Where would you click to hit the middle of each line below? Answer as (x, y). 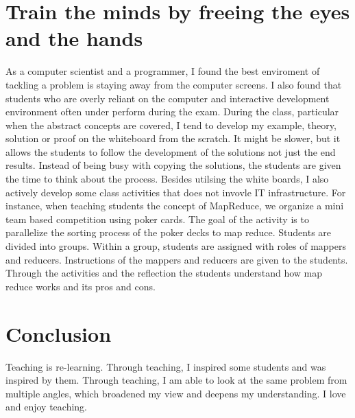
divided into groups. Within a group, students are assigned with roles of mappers (176, 246)
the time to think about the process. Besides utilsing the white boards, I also (167, 179)
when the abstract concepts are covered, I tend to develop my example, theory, (171, 125)
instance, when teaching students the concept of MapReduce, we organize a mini (175, 206)
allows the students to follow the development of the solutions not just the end (171, 151)
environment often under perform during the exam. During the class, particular (172, 112)
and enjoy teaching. (47, 407)
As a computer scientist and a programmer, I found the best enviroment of (163, 71)
